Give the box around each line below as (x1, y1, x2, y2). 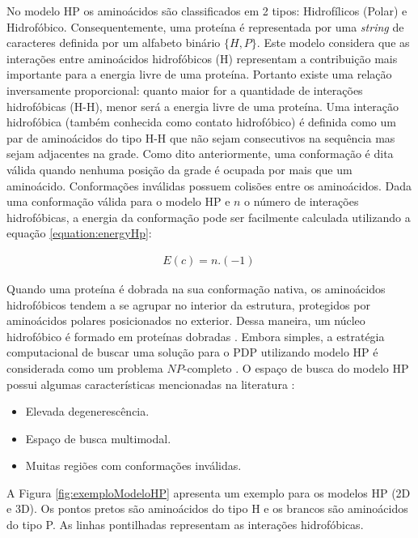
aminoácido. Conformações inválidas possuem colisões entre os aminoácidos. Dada (6, 177, 412, 194)
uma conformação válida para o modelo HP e (6, 193, 230, 210)
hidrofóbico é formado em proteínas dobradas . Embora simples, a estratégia (6, 327, 385, 344)
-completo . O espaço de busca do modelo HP (183, 359, 409, 376)
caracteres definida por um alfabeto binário (6, 34, 221, 51)
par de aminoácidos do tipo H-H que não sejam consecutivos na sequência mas (6, 129, 395, 146)
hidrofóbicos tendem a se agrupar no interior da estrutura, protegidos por (6, 296, 370, 313)
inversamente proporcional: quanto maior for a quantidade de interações (6, 81, 363, 98)
